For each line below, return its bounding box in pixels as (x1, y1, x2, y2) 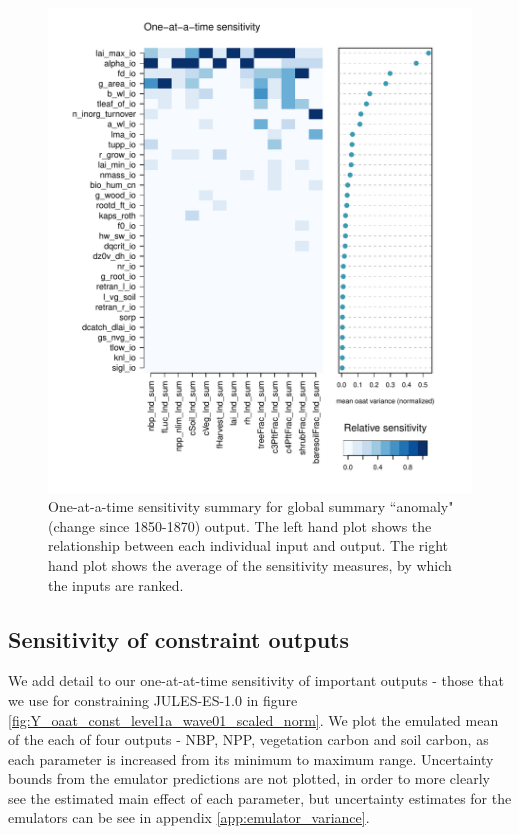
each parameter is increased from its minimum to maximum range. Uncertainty (8, 748, 494, 769)
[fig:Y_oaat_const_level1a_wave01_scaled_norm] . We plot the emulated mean (8, 709, 499, 730)
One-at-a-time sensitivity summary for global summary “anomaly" (48, 496, 454, 517)
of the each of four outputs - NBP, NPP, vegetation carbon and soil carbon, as (8, 729, 489, 750)
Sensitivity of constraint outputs (8, 623, 350, 654)
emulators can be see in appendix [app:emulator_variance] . (8, 807, 370, 828)
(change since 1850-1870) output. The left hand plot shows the (48, 515, 432, 536)
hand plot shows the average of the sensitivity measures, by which (48, 554, 452, 575)
